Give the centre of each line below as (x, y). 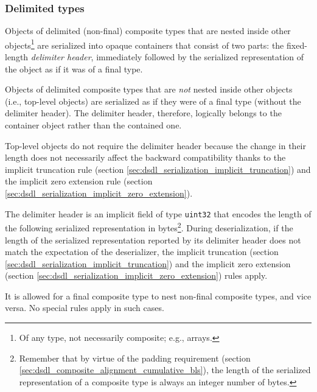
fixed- (297, 45)
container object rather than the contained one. (93, 125)
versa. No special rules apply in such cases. (85, 308)
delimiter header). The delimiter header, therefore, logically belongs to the (143, 113)
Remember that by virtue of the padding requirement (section (135, 358)
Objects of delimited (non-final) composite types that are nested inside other (148, 31)
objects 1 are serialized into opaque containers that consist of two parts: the (145, 44)
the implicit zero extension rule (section (79, 181)
